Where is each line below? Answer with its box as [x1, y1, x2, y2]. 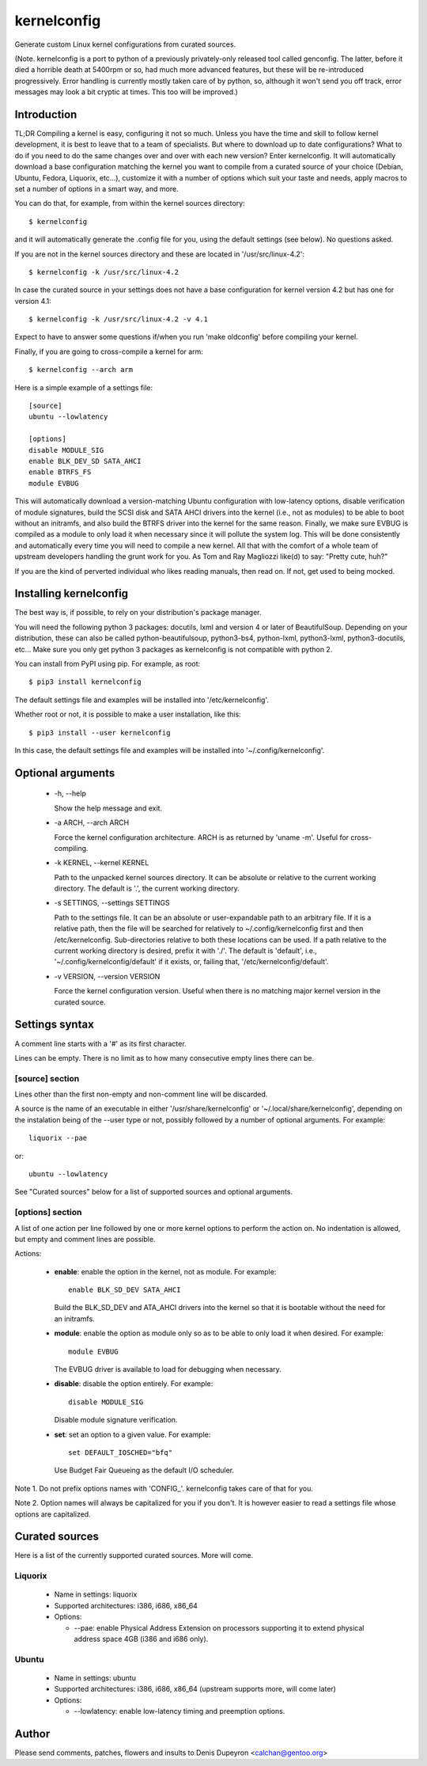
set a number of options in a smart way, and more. [14, 184, 179, 193]
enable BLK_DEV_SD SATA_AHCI [28, 457, 142, 465]
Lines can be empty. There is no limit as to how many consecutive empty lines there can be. [14, 1053, 315, 1062]
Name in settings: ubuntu [54, 1673, 136, 1682]
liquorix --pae [28, 1134, 88, 1143]
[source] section [14, 1073, 80, 1084]
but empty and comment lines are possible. [14, 1234, 156, 1244]
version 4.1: [14, 296, 51, 306]
